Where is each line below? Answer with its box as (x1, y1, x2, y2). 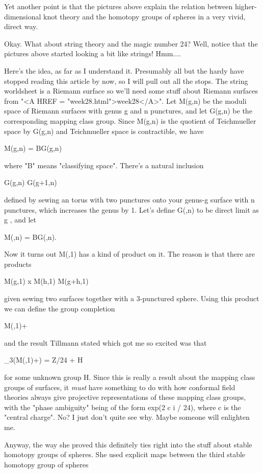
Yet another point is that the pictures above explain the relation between (4, 1, 233, 11)
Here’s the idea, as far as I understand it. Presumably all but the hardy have (4, 65, 244, 76)
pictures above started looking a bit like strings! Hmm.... (4, 48, 181, 59)
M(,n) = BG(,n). (4, 231, 57, 242)
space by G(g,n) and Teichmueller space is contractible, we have (4, 125, 204, 136)
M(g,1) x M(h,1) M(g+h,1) (4, 276, 89, 286)
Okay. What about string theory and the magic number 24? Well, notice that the (4, 38, 258, 49)
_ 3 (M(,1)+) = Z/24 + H (4, 354, 83, 365)
